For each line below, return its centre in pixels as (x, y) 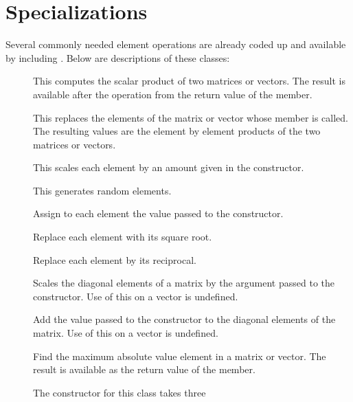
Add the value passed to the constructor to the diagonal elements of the (184, 319)
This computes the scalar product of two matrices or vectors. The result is (189, 81)
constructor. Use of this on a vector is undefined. (136, 296)
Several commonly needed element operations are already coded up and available (176, 44)
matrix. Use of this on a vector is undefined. (126, 333)
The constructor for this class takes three (119, 392)
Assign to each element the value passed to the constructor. (158, 213)
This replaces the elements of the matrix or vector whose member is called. (191, 117)
